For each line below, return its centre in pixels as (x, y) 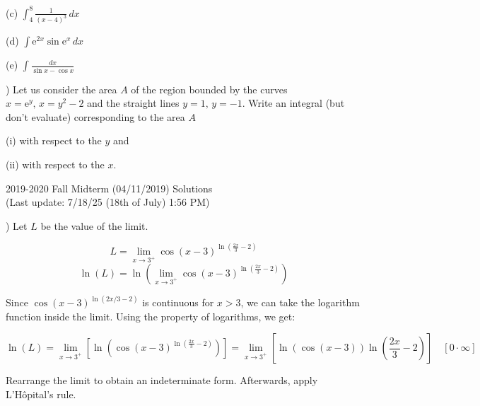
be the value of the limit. (94, 225)
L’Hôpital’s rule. (41, 394)
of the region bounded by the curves (209, 89)
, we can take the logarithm (300, 302)
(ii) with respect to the (55, 164)
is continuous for (178, 302)
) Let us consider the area (62, 89)
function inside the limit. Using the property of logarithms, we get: (151, 316)
